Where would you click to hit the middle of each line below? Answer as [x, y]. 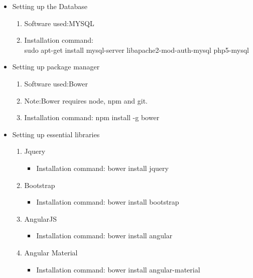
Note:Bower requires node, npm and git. [86, 100]
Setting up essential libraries [56, 134]
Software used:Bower [56, 83]
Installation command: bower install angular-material [118, 269]
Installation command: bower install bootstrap [108, 202]
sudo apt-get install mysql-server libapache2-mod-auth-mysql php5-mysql [137, 50]
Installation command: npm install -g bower [92, 117]
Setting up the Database [50, 6]
